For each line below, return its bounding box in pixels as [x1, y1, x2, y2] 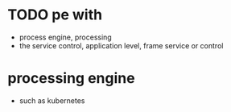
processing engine [7, 69, 135, 88]
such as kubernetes [19, 95, 85, 106]
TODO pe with [7, 6, 102, 24]
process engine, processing [19, 32, 112, 42]
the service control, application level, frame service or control [19, 40, 224, 50]
